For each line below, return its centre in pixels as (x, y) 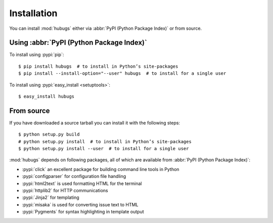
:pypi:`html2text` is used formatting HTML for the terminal (82, 183)
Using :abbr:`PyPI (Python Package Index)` (78, 43)
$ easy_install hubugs (47, 97)
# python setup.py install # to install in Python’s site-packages (105, 141)
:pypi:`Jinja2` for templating (51, 198)
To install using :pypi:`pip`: (37, 55)
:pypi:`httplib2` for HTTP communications (65, 191)
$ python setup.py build (49, 135)
